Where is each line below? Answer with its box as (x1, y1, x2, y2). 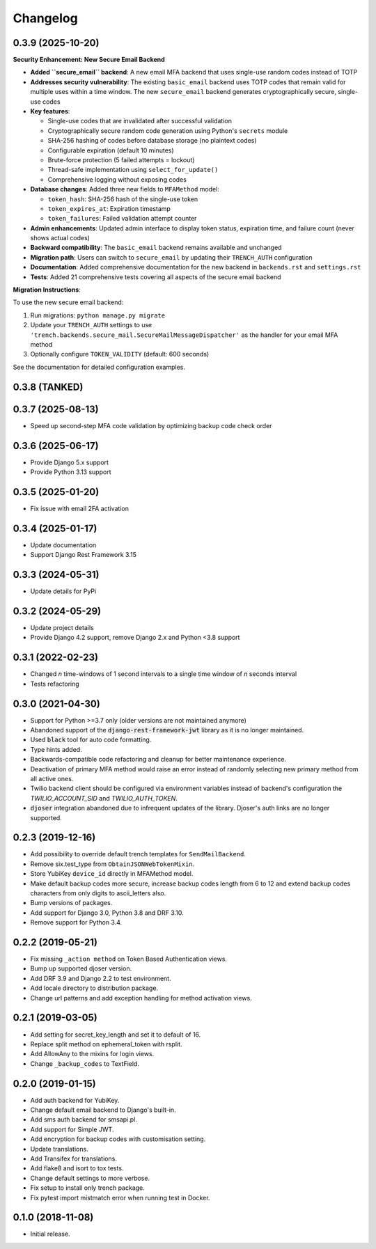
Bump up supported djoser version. (30, 964, 132, 973)
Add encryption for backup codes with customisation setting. (30, 1135, 206, 1143)
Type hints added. (30, 745, 83, 753)
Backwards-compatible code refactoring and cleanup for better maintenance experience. (30, 755, 287, 764)
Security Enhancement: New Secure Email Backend (13, 56, 165, 64)
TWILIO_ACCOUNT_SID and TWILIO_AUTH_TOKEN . (30, 794, 178, 802)
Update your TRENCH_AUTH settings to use (30, 321, 152, 329)
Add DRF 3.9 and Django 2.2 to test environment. (30, 974, 171, 982)
